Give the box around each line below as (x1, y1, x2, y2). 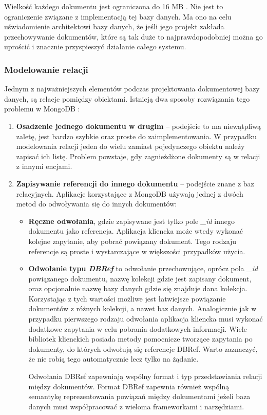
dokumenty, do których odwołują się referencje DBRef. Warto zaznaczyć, (28, 343, 258, 354)
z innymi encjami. (16, 161, 72, 172)
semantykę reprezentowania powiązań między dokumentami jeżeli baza (28, 391, 251, 402)
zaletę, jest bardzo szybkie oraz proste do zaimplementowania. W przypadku (16, 130, 257, 141)
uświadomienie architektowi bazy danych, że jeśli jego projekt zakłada (4, 21, 224, 32)
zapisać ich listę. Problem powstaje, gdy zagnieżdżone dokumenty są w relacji (16, 150, 260, 161)
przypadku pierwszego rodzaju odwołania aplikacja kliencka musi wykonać (28, 313, 263, 324)
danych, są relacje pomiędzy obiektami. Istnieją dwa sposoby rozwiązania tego (4, 93, 250, 104)
